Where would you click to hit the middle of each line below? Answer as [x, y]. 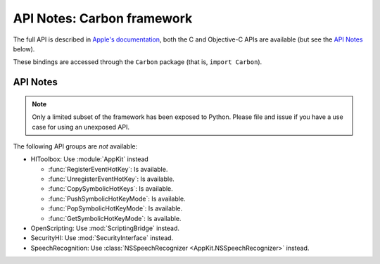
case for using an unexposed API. [81, 127]
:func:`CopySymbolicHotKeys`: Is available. [111, 189]
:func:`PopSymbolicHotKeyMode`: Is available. [115, 208]
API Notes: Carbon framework [103, 18]
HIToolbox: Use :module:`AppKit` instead [90, 159]
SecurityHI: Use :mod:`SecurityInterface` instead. [102, 238]
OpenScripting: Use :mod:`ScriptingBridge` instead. [105, 228]
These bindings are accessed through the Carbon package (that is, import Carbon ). [138, 62]
